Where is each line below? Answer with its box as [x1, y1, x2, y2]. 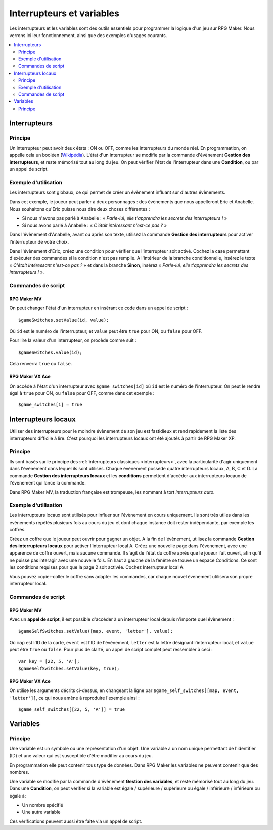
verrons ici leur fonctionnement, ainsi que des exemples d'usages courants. [9, 32, 167, 38]
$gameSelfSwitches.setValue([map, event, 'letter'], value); [18, 628, 173, 634]
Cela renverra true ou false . [9, 361, 72, 367]
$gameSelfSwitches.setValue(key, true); [18, 665, 120, 671]
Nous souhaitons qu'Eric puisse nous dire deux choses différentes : [9, 206, 150, 212]
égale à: [9, 792, 26, 799]
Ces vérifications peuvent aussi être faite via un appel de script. [9, 818, 143, 824]
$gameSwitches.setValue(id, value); [18, 317, 109, 323]
